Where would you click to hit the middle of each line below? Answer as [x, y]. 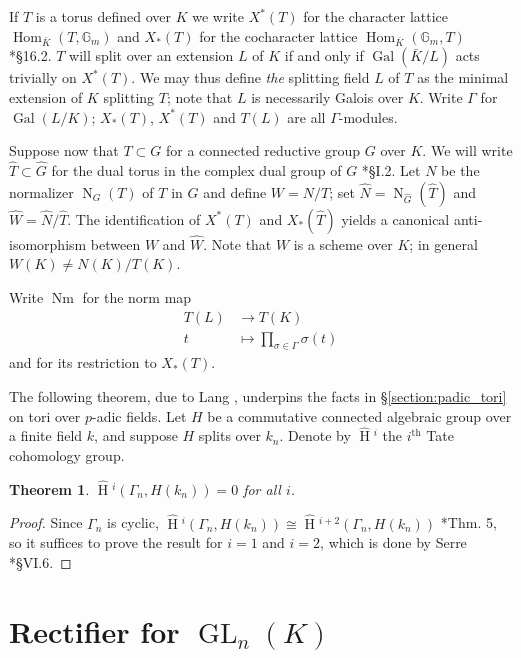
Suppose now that [64, 150]
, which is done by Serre [393, 542]
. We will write [467, 150]
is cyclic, [133, 522]
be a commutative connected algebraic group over [359, 415]
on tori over [45, 415]
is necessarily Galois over [327, 96]
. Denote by [315, 435]
